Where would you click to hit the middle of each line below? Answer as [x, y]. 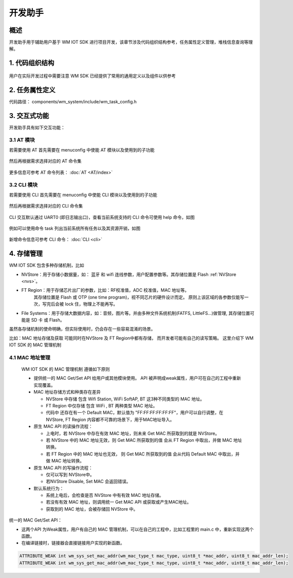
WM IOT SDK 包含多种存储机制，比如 [47, 265]
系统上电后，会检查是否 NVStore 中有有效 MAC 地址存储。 [105, 495]
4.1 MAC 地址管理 [30, 358]
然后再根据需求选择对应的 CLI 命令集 [46, 206]
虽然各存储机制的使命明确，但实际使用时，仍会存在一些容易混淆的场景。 [82, 329]
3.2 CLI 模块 [23, 185]
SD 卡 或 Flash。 [48, 320]
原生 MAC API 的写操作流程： [63, 468]
